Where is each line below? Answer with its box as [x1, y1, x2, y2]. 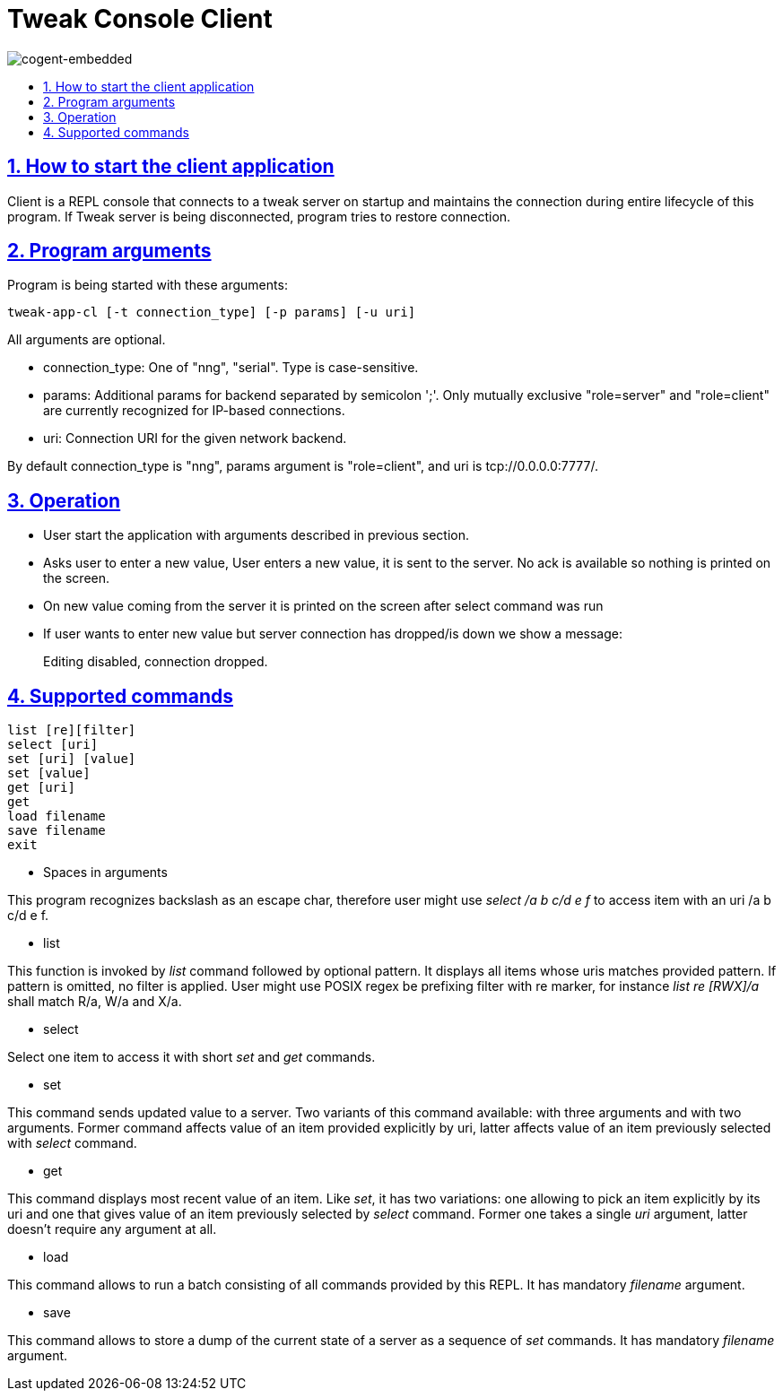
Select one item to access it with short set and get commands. [7, 1049, 376, 1065]
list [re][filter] [7, 723, 136, 738]
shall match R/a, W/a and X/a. [7, 994, 182, 1010]
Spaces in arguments [43, 864, 168, 881]
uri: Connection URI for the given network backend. [43, 430, 347, 447]
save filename [7, 823, 106, 838]
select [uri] [7, 737, 99, 752]
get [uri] [7, 780, 75, 795]
